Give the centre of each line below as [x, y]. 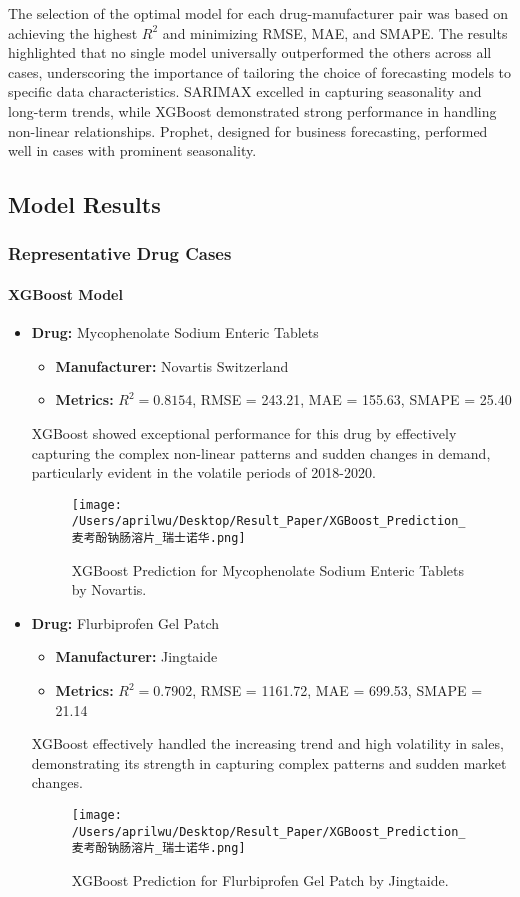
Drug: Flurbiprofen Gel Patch [125, 622]
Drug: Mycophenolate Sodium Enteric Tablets [175, 332]
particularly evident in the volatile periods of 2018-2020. [203, 472]
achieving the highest [73, 32]
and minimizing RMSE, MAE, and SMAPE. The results [335, 32]
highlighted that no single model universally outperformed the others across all [250, 52]
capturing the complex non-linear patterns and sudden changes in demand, [261, 452]
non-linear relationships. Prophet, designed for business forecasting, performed [248, 130]
